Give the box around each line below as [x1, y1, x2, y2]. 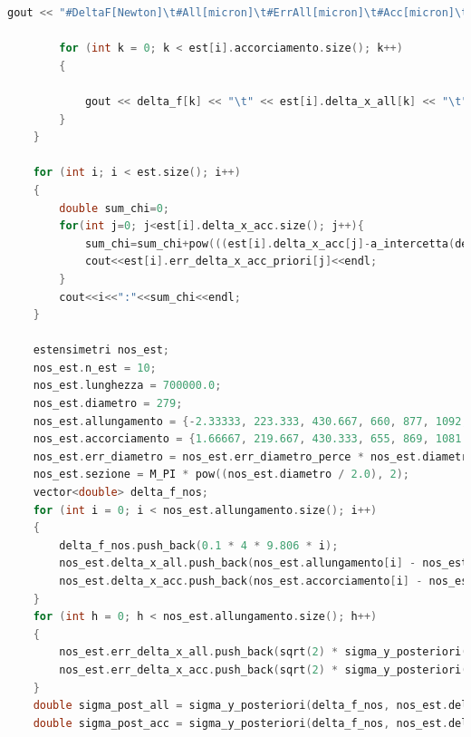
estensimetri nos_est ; [33, 344, 169, 357]
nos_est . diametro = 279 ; [33, 397, 183, 411]
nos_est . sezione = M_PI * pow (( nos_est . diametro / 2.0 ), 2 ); [33, 468, 410, 481]
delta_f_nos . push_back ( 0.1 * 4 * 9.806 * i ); [59, 538, 339, 552]
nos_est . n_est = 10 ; [33, 361, 157, 374]
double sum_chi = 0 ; [59, 201, 170, 215]
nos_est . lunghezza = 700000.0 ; [33, 379, 222, 393]
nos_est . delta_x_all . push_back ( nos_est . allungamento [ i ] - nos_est [59, 557, 468, 570]
